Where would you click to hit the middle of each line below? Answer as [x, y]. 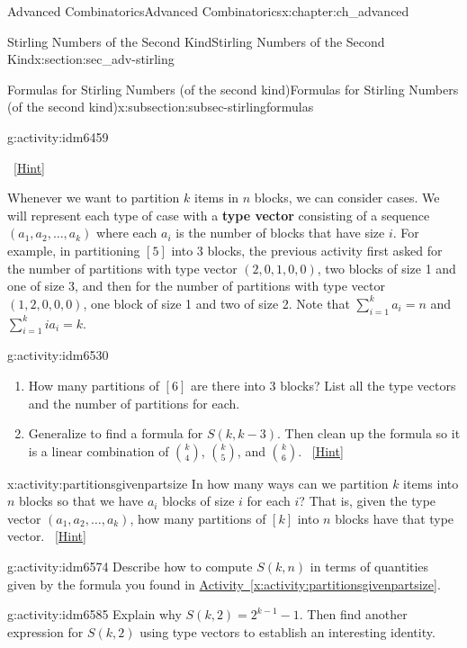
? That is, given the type [368, 501]
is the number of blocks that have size [280, 233]
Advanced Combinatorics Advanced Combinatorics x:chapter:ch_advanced [208, 11]
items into [431, 483]
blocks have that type [395, 518]
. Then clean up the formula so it [368, 433]
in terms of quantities [369, 567]
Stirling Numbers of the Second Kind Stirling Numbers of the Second [196, 41]
